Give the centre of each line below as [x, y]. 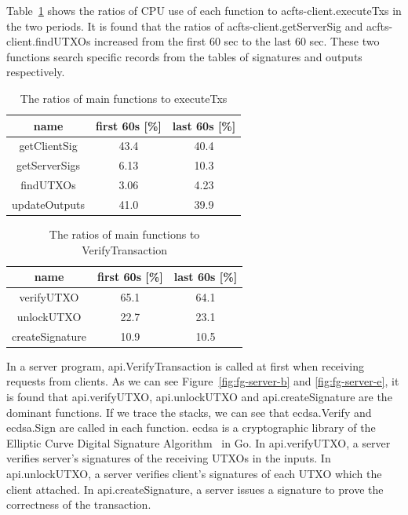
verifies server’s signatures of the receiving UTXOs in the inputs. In [169, 458]
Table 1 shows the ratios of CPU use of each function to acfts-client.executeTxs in [204, 10]
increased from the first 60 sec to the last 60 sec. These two [237, 41]
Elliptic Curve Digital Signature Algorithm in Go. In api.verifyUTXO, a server [199, 442]
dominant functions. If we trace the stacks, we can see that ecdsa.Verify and [189, 412]
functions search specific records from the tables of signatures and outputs [184, 56]
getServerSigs [49, 165]
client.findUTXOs [49, 41]
